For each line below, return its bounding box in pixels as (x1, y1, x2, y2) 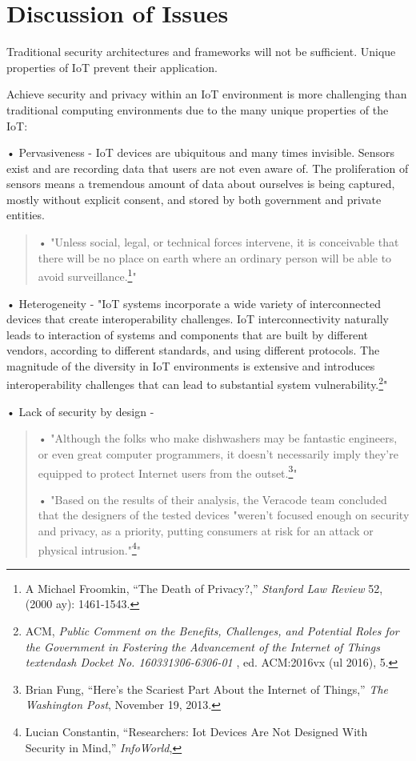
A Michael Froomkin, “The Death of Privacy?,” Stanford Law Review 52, (25, 579, 383, 596)
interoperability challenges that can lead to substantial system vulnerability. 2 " (6, 374, 388, 393)
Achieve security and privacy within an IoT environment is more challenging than (6, 86, 407, 102)
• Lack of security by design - (6, 403, 154, 419)
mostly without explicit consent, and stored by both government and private (6, 190, 382, 207)
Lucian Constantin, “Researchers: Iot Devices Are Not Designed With (25, 723, 368, 739)
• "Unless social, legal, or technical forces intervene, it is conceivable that (38, 234, 399, 250)
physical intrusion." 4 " (38, 539, 141, 558)
